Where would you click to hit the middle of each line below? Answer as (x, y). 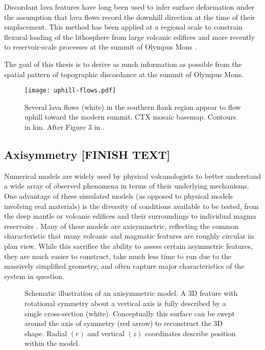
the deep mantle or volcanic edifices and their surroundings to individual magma (130, 216)
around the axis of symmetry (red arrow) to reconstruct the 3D (124, 323)
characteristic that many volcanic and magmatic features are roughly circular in (129, 236)
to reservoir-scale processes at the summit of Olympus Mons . (101, 47)
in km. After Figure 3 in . (65, 127)
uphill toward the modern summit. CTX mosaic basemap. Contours (130, 117)
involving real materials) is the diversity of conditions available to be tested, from (131, 206)
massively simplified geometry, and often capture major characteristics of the (124, 266)
